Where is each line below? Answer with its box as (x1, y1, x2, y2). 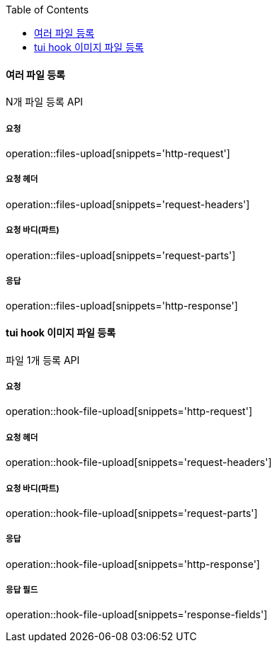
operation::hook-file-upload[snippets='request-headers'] (6, 456, 272, 469)
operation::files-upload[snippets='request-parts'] (6, 249, 236, 261)
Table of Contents (6, 4, 89, 16)
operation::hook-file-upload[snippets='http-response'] (6, 557, 260, 570)
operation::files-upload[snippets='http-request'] (6, 147, 230, 159)
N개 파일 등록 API (6, 96, 84, 108)
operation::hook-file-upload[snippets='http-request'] (6, 405, 252, 418)
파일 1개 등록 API (6, 353, 80, 366)
